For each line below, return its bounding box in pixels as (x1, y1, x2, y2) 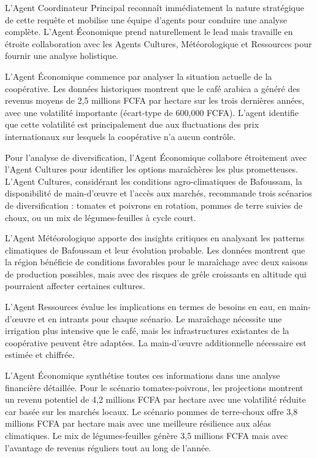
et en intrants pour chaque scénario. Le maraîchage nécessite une (38, 312, 282, 325)
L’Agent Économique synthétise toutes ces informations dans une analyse (5, 369, 280, 382)
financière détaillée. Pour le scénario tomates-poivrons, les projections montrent (5, 381, 304, 394)
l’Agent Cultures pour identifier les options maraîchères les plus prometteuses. (5, 163, 299, 176)
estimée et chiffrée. (5, 348, 75, 361)
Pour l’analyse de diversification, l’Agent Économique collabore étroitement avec (5, 150, 307, 163)
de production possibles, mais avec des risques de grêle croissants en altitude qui (5, 267, 307, 280)
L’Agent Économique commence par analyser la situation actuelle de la (5, 69, 272, 82)
